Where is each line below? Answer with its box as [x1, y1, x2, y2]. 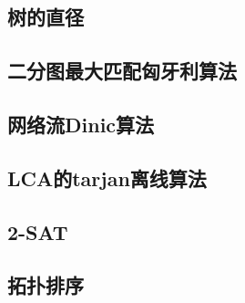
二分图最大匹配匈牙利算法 [7, 57, 237, 85]
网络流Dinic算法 [7, 110, 155, 138]
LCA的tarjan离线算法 [7, 163, 207, 192]
